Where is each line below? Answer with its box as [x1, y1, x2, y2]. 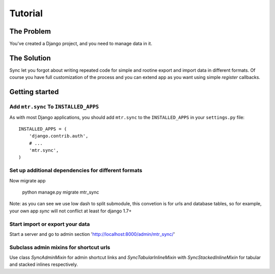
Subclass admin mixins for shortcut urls [9, 243, 111, 251]
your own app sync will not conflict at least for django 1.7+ [9, 208, 132, 214]
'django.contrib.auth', [29, 133, 89, 139]
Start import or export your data [9, 221, 90, 228]
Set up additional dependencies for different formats [9, 167, 143, 174]
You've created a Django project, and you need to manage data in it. [9, 41, 152, 47]
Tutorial [9, 8, 43, 19]
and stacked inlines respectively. [9, 261, 78, 267]
